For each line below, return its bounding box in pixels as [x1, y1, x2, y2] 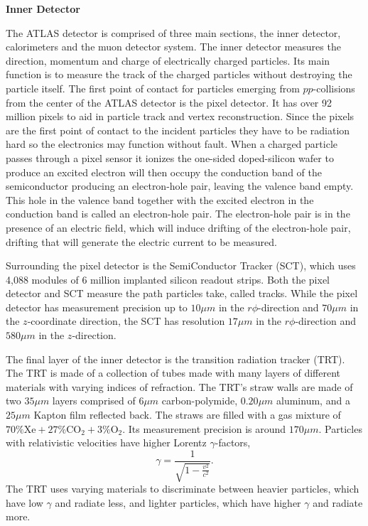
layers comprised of [52, 393, 136, 408]
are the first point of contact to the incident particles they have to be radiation [6, 122, 350, 137]
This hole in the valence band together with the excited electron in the [6, 192, 314, 207]
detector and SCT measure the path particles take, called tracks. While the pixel [6, 286, 358, 301]
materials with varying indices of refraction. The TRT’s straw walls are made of [6, 379, 353, 394]
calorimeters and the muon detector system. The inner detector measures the [6, 39, 341, 54]
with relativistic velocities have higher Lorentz [6, 435, 207, 450]
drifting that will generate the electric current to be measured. [6, 234, 277, 249]
